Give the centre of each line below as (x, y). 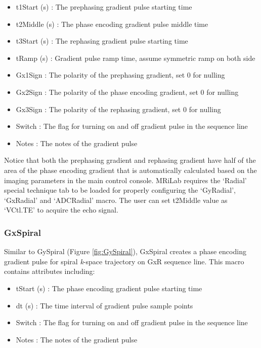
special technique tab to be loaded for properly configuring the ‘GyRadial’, (120, 190)
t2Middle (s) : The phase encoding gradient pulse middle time (112, 24)
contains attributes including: (50, 271)
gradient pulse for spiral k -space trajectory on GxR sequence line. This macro (124, 261)
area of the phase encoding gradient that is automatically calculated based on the (130, 170)
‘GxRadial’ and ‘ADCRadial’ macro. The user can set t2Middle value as (116, 200)
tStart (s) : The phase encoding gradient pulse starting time (109, 288)
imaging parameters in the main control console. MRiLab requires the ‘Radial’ (125, 180)
